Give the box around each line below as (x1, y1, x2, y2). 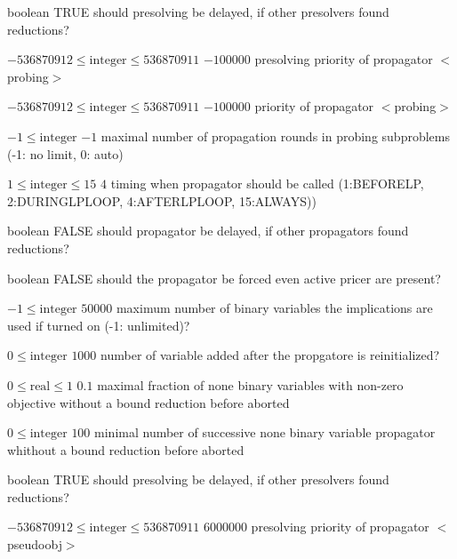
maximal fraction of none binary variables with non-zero (97, 375, 404, 394)
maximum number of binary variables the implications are (116, 299, 433, 317)
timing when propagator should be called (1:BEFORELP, (110, 174, 424, 193)
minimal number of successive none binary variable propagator (94, 423, 436, 442)
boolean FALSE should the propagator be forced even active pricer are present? (7, 268, 441, 287)
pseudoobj (7, 535, 62, 554)
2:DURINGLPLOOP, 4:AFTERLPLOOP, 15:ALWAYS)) (7, 191, 317, 210)
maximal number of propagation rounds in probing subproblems (100, 126, 450, 145)
